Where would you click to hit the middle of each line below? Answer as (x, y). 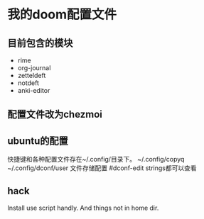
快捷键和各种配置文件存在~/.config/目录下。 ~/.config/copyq (96, 159)
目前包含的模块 (40, 43)
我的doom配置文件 (62, 15)
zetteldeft (32, 75)
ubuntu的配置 (38, 141)
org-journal (34, 68)
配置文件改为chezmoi (55, 114)
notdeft (28, 83)
